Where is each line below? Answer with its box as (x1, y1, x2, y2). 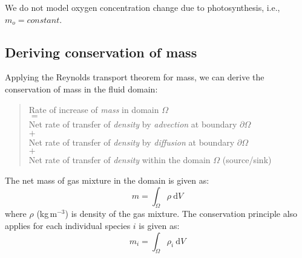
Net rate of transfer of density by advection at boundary (28, 118, 237, 131)
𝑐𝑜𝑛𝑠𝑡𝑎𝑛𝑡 (27, 16, 60, 25)
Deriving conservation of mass (5, 42, 197, 61)
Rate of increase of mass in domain (28, 103, 159, 115)
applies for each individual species (5, 219, 131, 231)
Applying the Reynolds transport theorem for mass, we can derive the (5, 71, 264, 83)
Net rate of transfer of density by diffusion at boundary (28, 135, 235, 148)
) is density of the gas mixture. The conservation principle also (65, 207, 298, 220)
